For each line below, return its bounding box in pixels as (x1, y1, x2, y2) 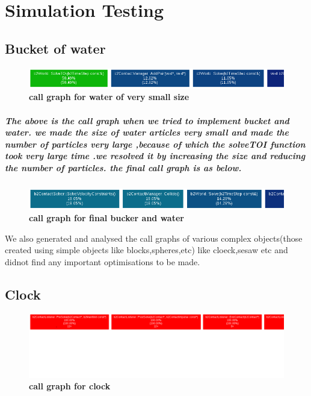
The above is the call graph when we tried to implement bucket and (5, 114, 289, 127)
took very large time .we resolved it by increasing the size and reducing (5, 149, 306, 162)
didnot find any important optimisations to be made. (5, 256, 200, 268)
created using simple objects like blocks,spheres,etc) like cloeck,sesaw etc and (5, 244, 288, 256)
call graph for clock (29, 380, 111, 392)
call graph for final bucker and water (29, 212, 184, 224)
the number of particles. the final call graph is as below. (5, 161, 242, 174)
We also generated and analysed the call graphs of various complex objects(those (5, 231, 303, 244)
